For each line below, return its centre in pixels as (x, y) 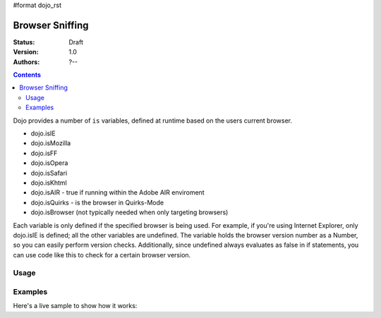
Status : (24, 42)
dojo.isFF (44, 153)
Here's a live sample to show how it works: (75, 306)
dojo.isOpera (49, 163)
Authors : (26, 62)
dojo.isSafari (49, 173)
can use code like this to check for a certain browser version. (102, 255)
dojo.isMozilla (51, 143)
